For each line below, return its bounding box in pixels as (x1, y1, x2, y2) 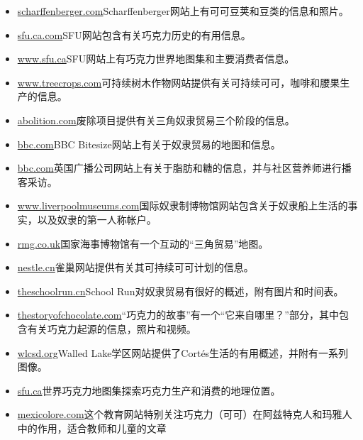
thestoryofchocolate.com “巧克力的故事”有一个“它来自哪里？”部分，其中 (17, 307, 339, 322)
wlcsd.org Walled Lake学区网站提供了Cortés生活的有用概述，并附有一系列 (17, 345, 349, 360)
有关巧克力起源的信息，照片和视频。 (27, 321, 196, 336)
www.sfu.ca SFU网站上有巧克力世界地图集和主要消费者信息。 (17, 51, 295, 66)
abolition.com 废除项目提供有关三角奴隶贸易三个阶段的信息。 (17, 112, 295, 127)
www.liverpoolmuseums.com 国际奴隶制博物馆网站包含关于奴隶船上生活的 (17, 198, 348, 213)
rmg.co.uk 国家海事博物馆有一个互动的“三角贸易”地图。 (17, 236, 269, 251)
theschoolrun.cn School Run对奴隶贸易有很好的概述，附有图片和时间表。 (17, 283, 344, 298)
